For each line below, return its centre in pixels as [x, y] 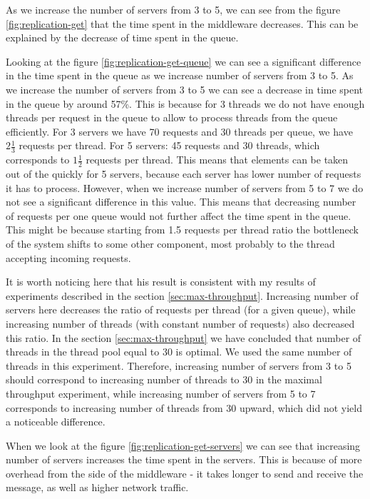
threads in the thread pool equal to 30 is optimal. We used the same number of [179, 352]
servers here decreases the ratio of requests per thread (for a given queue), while [181, 309]
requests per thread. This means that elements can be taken [217, 160]
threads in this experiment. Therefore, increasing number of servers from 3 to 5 [179, 365]
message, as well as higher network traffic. [97, 487]
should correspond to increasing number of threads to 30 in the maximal [164, 379]
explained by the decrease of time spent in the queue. [122, 37]
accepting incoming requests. [68, 257]
